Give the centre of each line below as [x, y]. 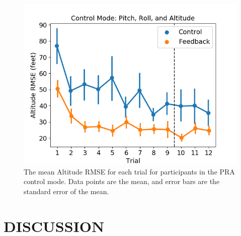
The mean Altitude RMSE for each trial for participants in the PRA [129, 171]
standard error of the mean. [66, 191]
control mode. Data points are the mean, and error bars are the [122, 181]
